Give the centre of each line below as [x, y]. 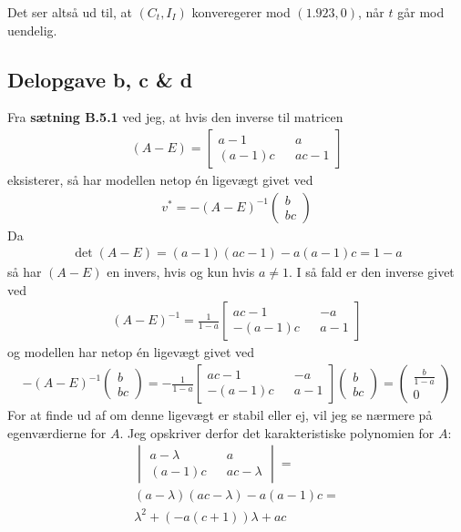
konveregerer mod [241, 12]
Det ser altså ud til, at [70, 12]
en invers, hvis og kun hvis [181, 272]
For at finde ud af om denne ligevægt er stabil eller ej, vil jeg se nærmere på [220, 415]
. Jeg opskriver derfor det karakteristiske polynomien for [277, 432]
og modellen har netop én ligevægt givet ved [131, 352]
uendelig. [32, 30]
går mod [421, 12]
